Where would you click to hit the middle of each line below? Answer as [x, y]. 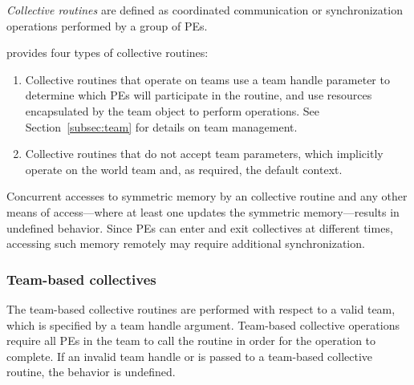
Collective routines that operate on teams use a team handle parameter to [207, 79]
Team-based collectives [81, 279]
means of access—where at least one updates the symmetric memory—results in [203, 211]
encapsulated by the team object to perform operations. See [172, 110]
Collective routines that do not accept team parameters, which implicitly [204, 154]
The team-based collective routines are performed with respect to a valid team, [201, 308]
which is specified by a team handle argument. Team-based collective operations [203, 324]
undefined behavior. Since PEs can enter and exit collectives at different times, [200, 227]
